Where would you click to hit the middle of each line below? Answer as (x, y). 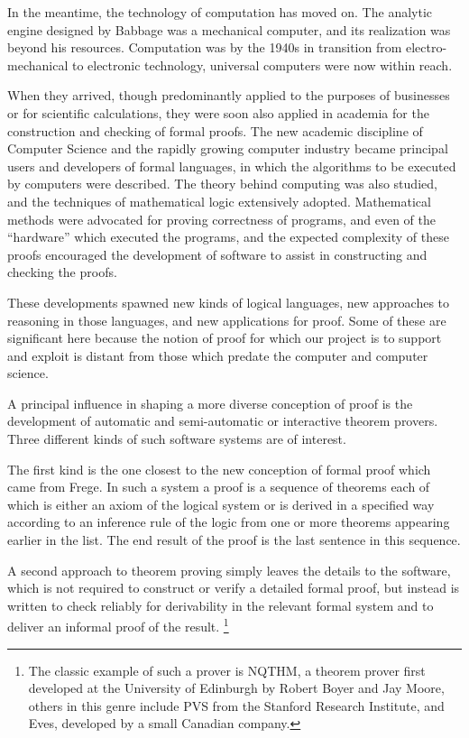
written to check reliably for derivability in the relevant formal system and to (221, 605)
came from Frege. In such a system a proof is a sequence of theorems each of (219, 487)
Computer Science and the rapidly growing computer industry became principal (228, 148)
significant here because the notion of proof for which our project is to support (225, 338)
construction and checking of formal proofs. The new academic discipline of (215, 130)
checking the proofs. (62, 272)
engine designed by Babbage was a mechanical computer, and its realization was (229, 29)
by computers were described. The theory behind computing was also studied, (222, 184)
